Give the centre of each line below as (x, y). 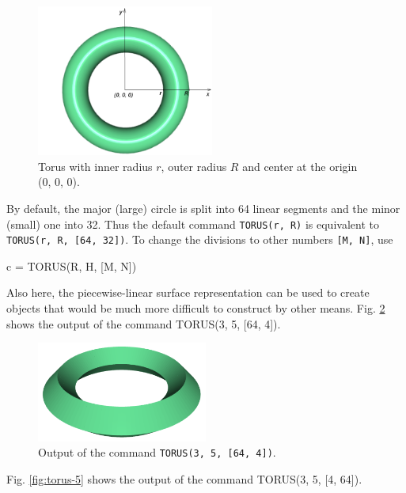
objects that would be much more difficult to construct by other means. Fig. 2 (196, 308)
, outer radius (194, 166)
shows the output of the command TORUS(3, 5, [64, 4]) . (144, 323)
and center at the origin (300, 166)
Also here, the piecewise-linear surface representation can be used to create (188, 292)
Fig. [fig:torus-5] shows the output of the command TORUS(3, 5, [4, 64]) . (184, 478)
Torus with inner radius (95, 166)
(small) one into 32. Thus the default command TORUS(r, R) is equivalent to (193, 224)
